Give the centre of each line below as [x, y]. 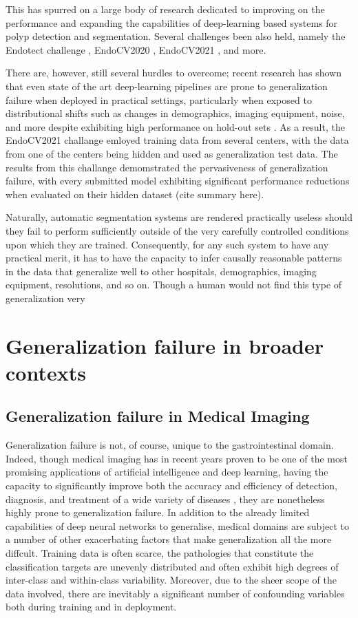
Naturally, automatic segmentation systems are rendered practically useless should [179, 217]
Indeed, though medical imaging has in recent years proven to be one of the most [177, 458]
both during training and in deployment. [91, 607]
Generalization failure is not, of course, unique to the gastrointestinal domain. [170, 445]
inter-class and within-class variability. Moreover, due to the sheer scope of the [171, 580]
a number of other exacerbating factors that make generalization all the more [169, 539]
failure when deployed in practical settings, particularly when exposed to [159, 99]
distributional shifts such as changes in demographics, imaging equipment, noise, [175, 113]
